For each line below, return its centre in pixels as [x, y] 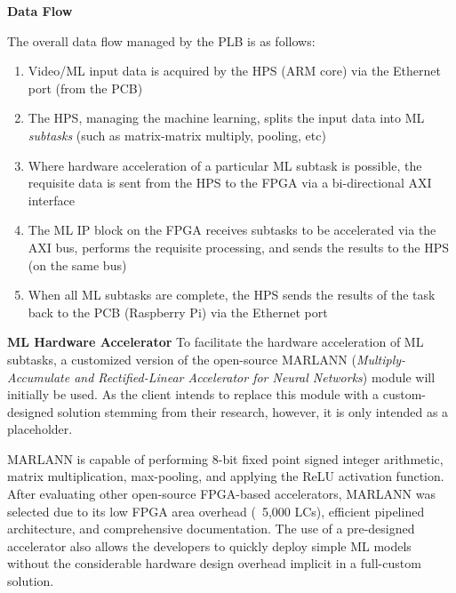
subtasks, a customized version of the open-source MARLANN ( [182, 359]
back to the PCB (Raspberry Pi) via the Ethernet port [178, 312]
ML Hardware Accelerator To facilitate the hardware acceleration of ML [216, 342]
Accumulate [39, 377]
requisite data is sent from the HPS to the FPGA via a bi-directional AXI [230, 183]
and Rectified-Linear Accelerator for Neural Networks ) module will [255, 377]
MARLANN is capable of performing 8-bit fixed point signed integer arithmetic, [225, 458]
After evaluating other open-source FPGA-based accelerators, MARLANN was [222, 494]
